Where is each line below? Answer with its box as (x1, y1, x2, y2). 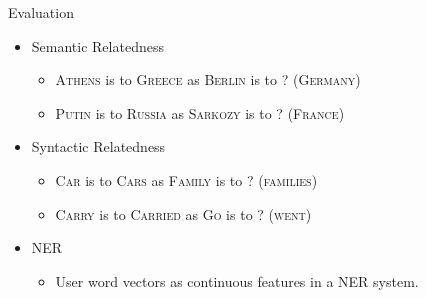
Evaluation (8, 2, 74, 22)
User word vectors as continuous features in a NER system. (55, 270, 419, 291)
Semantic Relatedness (31, 35, 164, 56)
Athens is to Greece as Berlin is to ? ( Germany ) (55, 69, 361, 90)
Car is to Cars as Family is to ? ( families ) (55, 169, 318, 190)
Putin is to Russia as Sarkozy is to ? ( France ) (55, 102, 345, 123)
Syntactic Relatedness (31, 136, 166, 157)
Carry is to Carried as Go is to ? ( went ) (55, 203, 312, 224)
